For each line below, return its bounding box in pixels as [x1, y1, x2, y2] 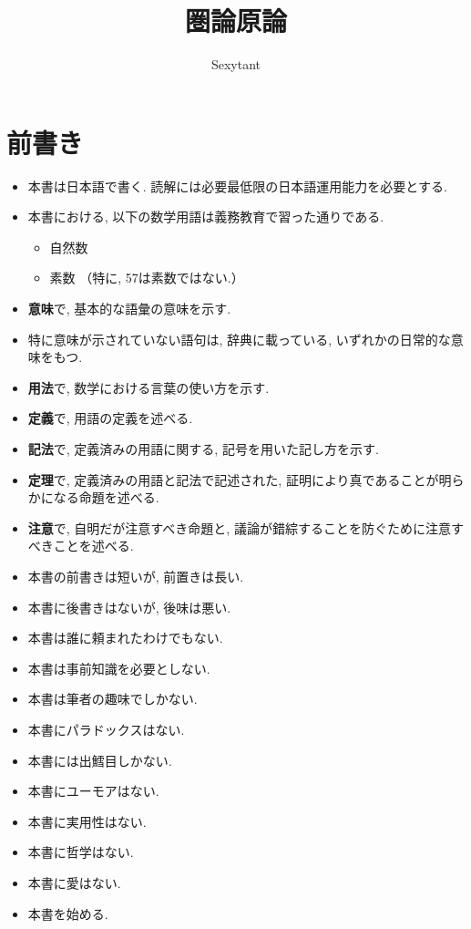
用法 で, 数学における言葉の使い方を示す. [27, 377, 270, 397]
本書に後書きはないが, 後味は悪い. [27, 597, 231, 616]
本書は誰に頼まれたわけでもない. [27, 628, 223, 647]
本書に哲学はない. [27, 842, 134, 862]
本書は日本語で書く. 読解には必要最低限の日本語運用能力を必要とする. [27, 176, 447, 195]
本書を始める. [27, 903, 108, 923]
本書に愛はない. [27, 872, 121, 892]
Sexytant [210, 55, 261, 74]
